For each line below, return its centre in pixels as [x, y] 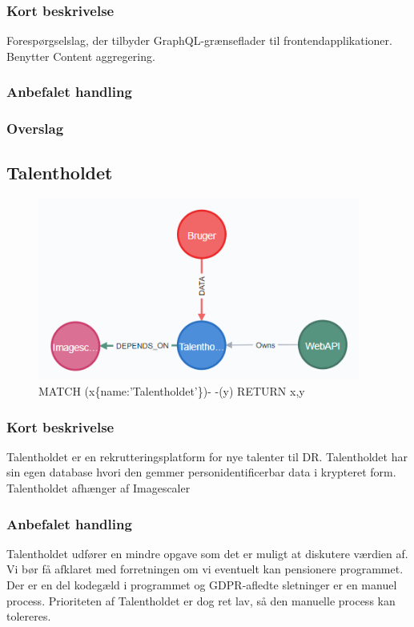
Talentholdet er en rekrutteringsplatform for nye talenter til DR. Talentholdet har [207, 456]
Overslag [35, 129]
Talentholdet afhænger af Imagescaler [98, 488]
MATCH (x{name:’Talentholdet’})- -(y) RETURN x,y [172, 391]
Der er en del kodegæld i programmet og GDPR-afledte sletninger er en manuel [202, 585]
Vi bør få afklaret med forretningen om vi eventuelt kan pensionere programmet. [205, 569]
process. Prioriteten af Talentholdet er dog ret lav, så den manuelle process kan [201, 600]
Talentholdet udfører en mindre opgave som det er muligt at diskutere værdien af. [207, 553]
